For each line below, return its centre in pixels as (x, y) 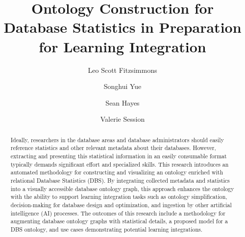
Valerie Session (122, 119)
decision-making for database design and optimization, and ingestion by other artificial (121, 205)
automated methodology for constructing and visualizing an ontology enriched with (117, 172)
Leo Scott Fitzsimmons (122, 70)
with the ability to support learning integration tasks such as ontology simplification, (119, 197)
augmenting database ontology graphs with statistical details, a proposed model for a (119, 221)
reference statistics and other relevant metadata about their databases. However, (113, 148)
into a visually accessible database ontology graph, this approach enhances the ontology (122, 188)
